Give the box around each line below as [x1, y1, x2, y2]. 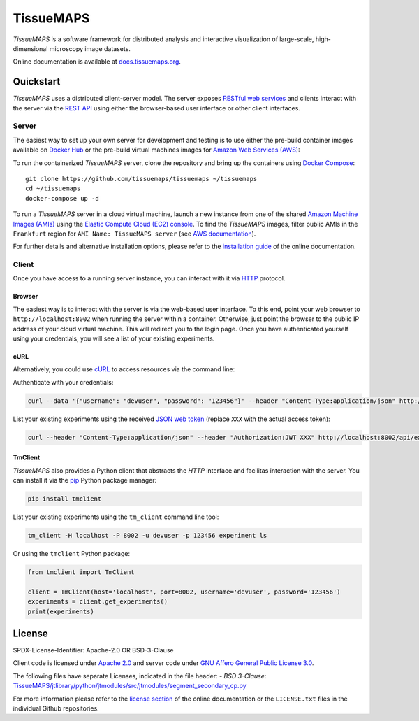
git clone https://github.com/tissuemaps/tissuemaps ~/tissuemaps [25, 175, 258, 183]
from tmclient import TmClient [27, 569, 135, 576]
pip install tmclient [27, 495, 102, 503]
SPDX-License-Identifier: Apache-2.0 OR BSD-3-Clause [13, 646, 174, 655]
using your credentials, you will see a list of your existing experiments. [13, 334, 215, 343]
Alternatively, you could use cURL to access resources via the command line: [13, 365, 235, 373]
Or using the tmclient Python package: [13, 550, 131, 558]
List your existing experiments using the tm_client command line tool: [13, 513, 219, 521]
